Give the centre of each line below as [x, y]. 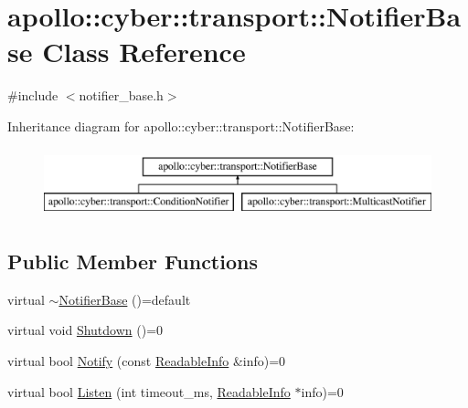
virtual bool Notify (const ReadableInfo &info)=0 [147, 361]
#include [33, 95]
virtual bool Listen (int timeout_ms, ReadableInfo [149, 391]
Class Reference [144, 52]
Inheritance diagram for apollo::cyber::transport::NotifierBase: [181, 126]
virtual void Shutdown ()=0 [85, 330]
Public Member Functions [133, 262]
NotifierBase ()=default [125, 299]
